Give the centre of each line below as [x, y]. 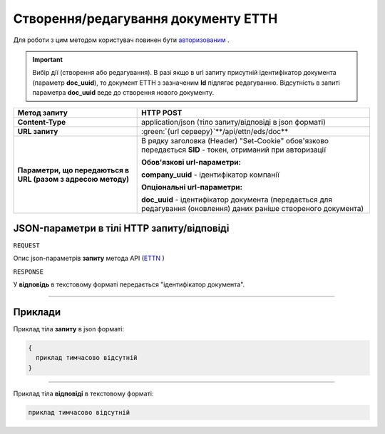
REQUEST [27, 246]
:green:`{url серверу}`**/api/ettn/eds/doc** [215, 131]
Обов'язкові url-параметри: [191, 162]
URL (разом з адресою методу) [73, 179]
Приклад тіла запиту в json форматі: [69, 329]
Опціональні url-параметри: [192, 187]
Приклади [37, 312]
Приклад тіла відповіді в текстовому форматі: [83, 393]
